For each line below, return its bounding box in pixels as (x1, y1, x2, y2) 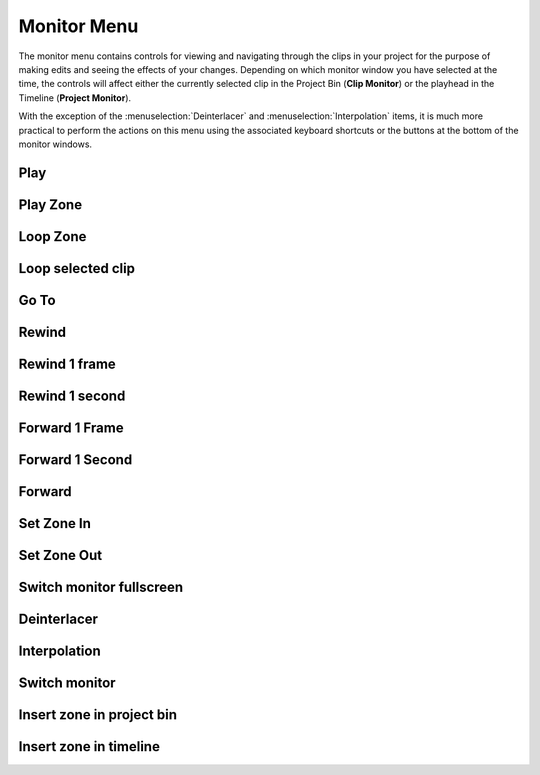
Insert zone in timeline (18, 738, 160, 755)
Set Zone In (18, 515, 92, 532)
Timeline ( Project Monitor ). (18, 91, 132, 104)
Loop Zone (18, 228, 87, 245)
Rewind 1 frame (18, 355, 117, 372)
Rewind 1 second (18, 387, 126, 404)
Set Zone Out (18, 546, 103, 564)
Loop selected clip (18, 260, 135, 277)
